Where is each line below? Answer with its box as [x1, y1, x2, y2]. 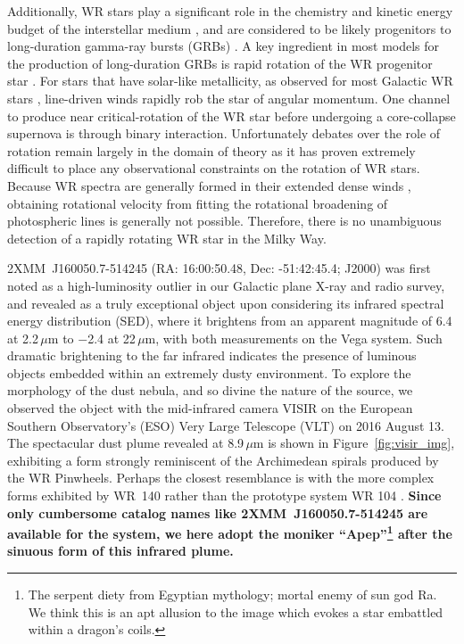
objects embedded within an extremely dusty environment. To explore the [7, 363, 411, 382]
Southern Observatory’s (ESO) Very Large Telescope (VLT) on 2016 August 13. [7, 416, 444, 434]
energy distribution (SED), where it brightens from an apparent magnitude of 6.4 [7, 311, 452, 330]
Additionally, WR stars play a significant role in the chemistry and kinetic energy [7, 2, 453, 20]
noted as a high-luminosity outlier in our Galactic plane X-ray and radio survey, [7, 276, 445, 294]
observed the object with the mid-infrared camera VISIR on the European [7, 399, 413, 417]
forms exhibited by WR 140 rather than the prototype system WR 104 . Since [7, 486, 442, 505]
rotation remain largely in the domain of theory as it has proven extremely [7, 141, 416, 160]
